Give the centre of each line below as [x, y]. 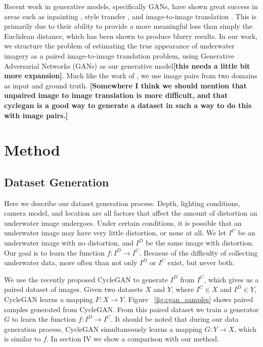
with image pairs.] [36, 115]
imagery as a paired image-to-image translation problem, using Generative [119, 55]
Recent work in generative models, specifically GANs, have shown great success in [131, 6]
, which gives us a [231, 279]
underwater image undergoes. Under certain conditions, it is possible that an [123, 222]
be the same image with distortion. [200, 243]
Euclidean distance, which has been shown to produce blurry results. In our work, [131, 36]
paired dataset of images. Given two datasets [74, 289]
